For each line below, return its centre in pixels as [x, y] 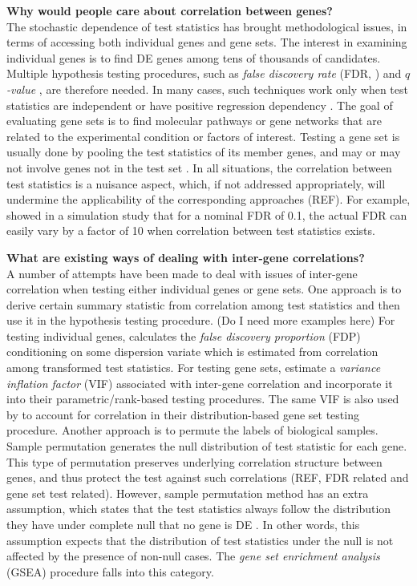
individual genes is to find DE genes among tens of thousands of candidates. [194, 57]
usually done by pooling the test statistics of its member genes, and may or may [204, 152]
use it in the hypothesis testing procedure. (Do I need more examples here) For [201, 320]
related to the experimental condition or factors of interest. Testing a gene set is [203, 136]
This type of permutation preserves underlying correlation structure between [194, 461]
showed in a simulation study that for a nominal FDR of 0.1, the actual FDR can [207, 214]
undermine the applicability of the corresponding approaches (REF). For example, [208, 199]
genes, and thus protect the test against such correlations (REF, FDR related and [208, 477]
